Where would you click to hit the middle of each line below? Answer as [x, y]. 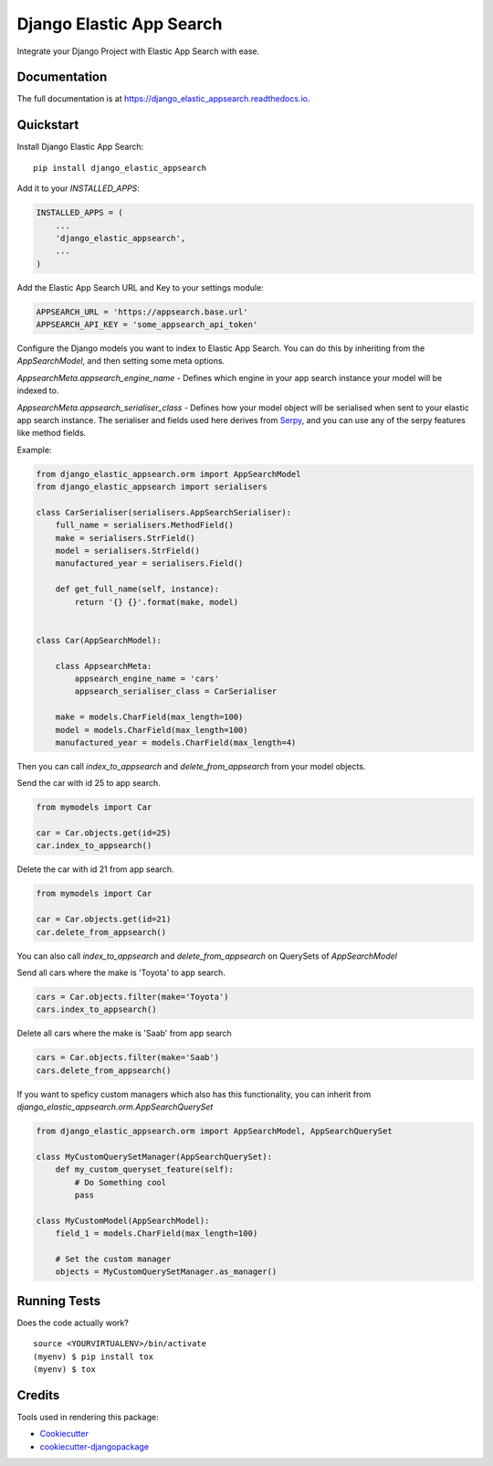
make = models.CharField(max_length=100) [149, 717]
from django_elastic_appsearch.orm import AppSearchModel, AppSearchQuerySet [214, 1131]
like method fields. [52, 433]
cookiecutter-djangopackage [94, 1446]
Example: [34, 450]
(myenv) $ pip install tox [94, 1356]
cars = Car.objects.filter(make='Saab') [127, 1057]
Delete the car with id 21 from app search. [95, 869]
